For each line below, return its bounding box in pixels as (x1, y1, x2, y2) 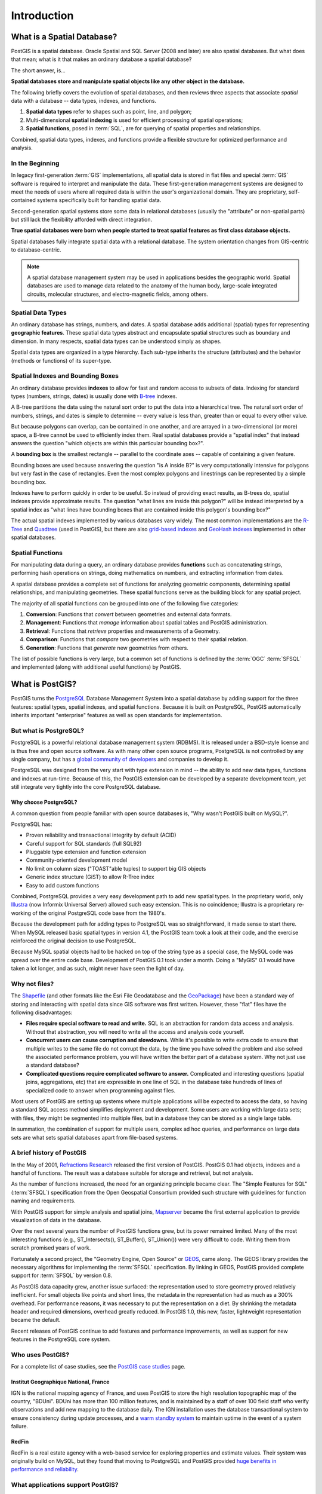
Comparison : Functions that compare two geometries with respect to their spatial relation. (26, 636, 248, 643)
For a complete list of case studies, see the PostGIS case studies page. (11, 1363, 186, 1370)
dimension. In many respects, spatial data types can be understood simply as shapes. (11, 338, 222, 345)
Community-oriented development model (26, 856, 128, 864)
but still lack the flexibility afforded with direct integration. (11, 216, 153, 224)
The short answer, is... (11, 66, 66, 74)
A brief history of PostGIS (11, 1149, 86, 1157)
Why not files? (11, 979, 54, 988)
